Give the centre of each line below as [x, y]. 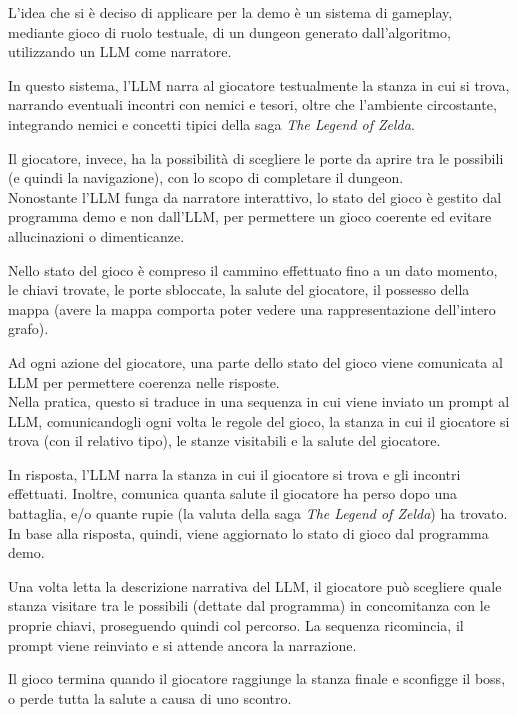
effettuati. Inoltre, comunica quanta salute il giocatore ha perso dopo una [233, 493]
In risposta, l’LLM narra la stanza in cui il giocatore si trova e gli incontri [234, 473]
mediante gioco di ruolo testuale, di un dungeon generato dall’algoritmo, [229, 31]
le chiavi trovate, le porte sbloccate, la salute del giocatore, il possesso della [239, 289]
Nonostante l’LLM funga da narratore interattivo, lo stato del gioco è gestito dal [255, 196]
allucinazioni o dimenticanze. [96, 235]
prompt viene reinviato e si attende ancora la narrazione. [182, 644]
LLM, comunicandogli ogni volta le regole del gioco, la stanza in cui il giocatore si [259, 420]
